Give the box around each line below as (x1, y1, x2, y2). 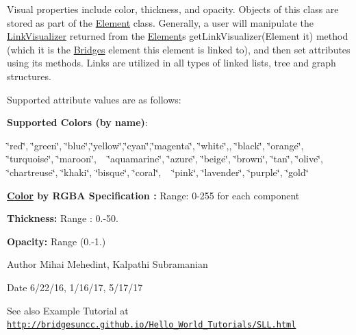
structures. (7, 69, 51, 83)
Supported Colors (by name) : (7, 115, 148, 129)
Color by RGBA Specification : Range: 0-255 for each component (7, 188, 300, 202)
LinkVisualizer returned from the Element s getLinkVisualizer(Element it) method (7, 29, 348, 43)
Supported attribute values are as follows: (7, 92, 181, 106)
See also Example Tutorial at (7, 303, 129, 317)
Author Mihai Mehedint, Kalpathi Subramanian (7, 257, 208, 271)
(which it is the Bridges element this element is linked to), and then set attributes (7, 42, 351, 56)
